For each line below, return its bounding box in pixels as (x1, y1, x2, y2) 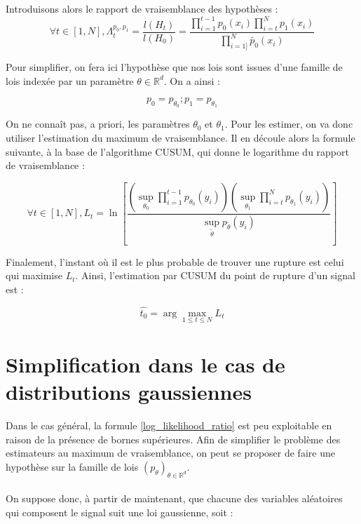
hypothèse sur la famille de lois (6, 459, 139, 474)
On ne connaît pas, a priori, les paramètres (6, 116, 190, 131)
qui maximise (6, 268, 62, 283)
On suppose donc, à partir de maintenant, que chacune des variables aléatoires (6, 491, 343, 506)
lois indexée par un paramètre (6, 73, 134, 88)
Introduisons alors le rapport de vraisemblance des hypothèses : (6, 1, 278, 15)
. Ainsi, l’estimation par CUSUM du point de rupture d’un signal (75, 268, 355, 283)
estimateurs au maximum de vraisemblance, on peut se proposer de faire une (6, 445, 335, 460)
